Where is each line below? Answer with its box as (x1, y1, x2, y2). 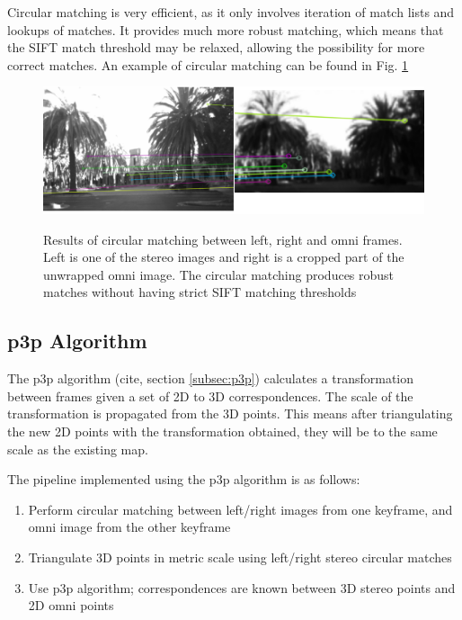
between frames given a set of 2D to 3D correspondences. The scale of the (7, 386, 413, 405)
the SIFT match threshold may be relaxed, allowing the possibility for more (7, 38, 425, 57)
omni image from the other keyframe (28, 517, 231, 536)
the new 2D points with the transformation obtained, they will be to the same (7, 421, 438, 440)
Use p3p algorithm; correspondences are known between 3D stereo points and (28, 578, 456, 597)
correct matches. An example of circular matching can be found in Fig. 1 (7, 55, 409, 74)
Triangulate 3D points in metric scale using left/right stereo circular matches (28, 547, 452, 566)
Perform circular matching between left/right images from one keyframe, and (28, 499, 453, 518)
